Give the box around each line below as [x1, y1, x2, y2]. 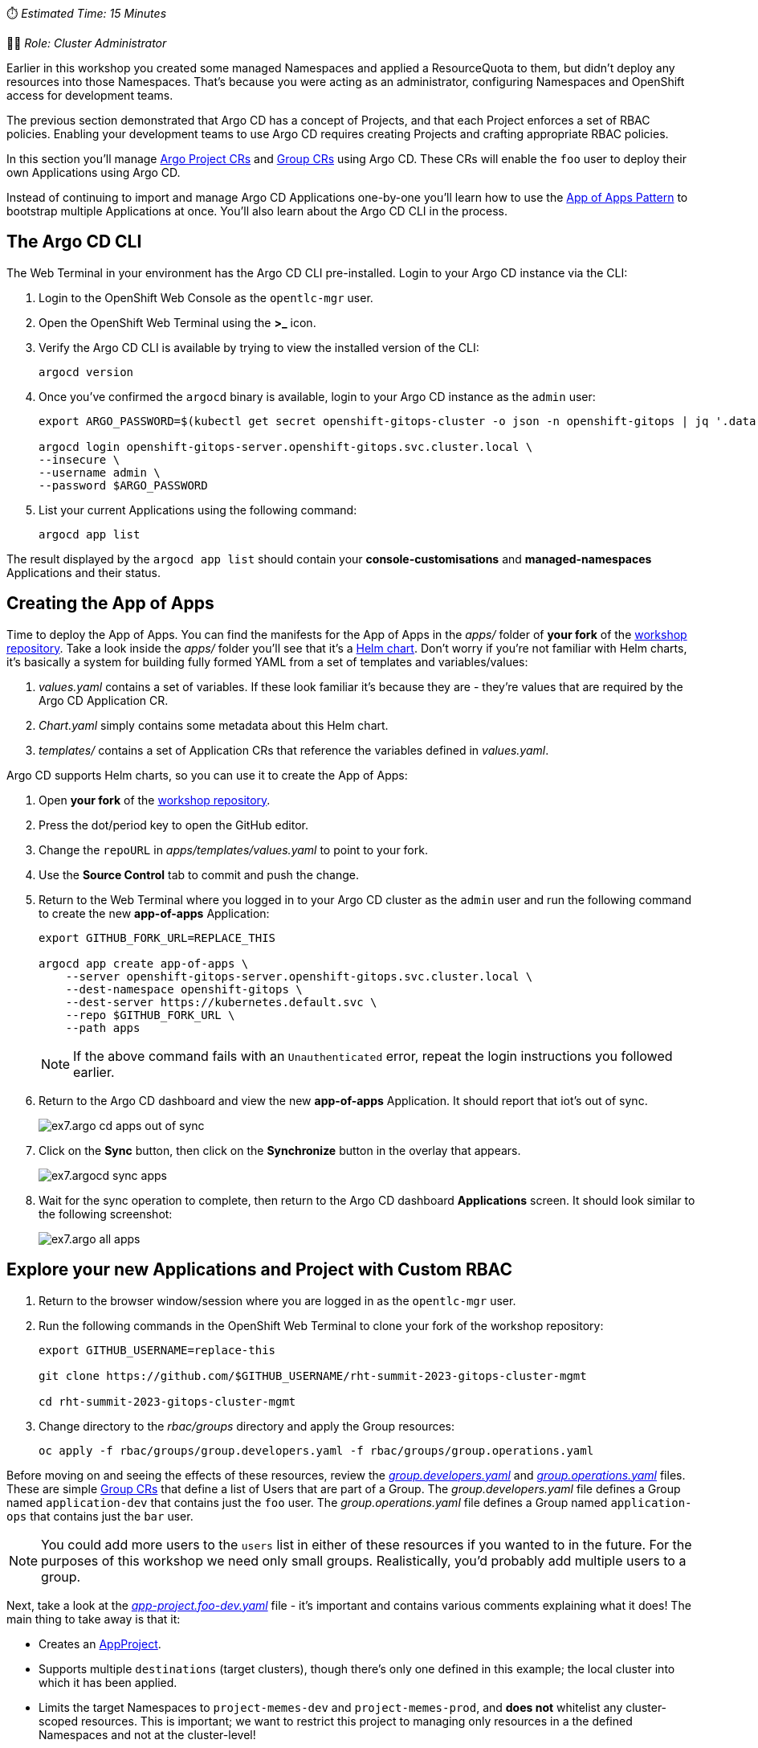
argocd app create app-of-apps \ [39, 956, 249, 970]
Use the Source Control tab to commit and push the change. [39, 867, 359, 882]
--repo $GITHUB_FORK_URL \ [65, 1008, 235, 1021]
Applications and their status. [6, 565, 161, 579]
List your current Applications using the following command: [39, 502, 357, 517]
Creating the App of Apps [6, 593, 214, 614]
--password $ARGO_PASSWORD [39, 478, 208, 492]
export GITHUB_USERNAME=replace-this [39, 1343, 276, 1357]
